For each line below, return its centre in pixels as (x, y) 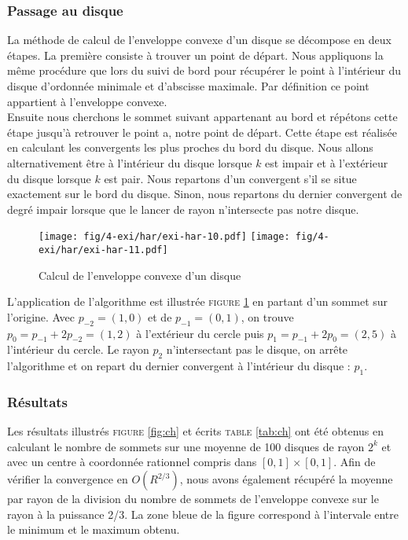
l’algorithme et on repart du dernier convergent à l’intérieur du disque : (179, 366)
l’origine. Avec (41, 316)
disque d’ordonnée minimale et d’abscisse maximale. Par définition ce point (188, 86)
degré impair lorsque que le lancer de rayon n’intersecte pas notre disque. (183, 209)
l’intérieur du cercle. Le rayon (78, 349)
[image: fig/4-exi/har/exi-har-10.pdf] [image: (164, 237)
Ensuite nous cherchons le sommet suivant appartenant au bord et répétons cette (202, 117)
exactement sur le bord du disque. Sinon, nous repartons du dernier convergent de (205, 194)
